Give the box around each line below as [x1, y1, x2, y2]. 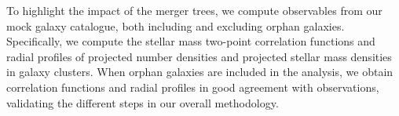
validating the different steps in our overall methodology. [6, 94, 279, 111]
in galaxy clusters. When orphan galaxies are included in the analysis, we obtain [6, 63, 394, 80]
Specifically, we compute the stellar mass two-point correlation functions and [6, 33, 375, 49]
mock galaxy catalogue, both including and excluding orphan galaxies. [6, 17, 345, 34]
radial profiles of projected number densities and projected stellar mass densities [6, 48, 392, 64]
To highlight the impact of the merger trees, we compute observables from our [6, 2, 383, 18]
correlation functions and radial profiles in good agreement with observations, [6, 78, 379, 95]
